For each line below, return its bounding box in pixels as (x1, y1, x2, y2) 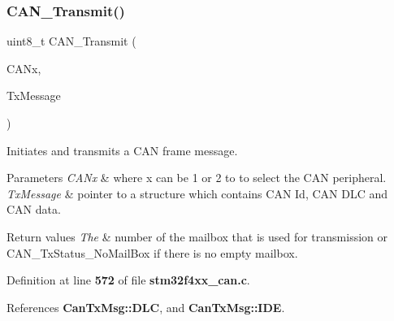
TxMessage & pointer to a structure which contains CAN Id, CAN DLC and (6, 184, 388, 202)
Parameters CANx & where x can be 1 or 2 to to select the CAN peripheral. (6, 169, 387, 186)
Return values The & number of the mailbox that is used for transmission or (6, 228, 388, 245)
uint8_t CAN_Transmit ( (6, 33, 136, 50)
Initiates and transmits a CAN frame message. (6, 141, 238, 158)
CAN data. (6, 201, 61, 218)
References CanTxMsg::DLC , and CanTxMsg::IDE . (6, 298, 285, 315)
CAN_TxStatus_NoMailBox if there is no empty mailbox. (6, 244, 298, 261)
